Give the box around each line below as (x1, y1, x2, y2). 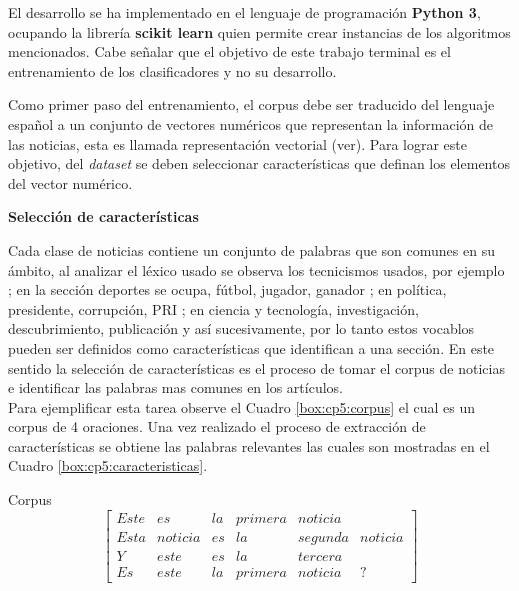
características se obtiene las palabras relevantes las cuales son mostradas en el (8, 435, 490, 456)
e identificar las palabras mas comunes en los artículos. (8, 377, 343, 398)
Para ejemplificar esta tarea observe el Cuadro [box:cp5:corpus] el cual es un (8, 396, 476, 417)
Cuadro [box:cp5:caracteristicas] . (8, 455, 208, 476)
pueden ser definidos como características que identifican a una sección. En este (8, 337, 495, 358)
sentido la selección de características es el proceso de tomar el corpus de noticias (8, 357, 505, 378)
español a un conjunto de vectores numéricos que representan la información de (8, 113, 494, 134)
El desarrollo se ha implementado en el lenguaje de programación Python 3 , (8, 2, 481, 22)
